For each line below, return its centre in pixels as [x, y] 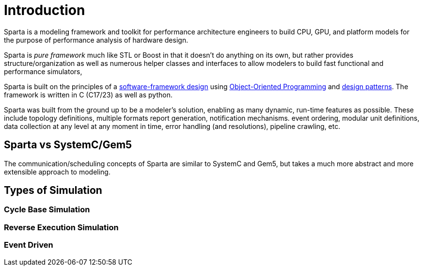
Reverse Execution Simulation [61, 227]
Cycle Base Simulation [47, 210]
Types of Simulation [53, 191]
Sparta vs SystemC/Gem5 [68, 145]
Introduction [45, 10]
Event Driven [29, 245]
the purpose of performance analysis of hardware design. [96, 40]
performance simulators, [43, 71]
